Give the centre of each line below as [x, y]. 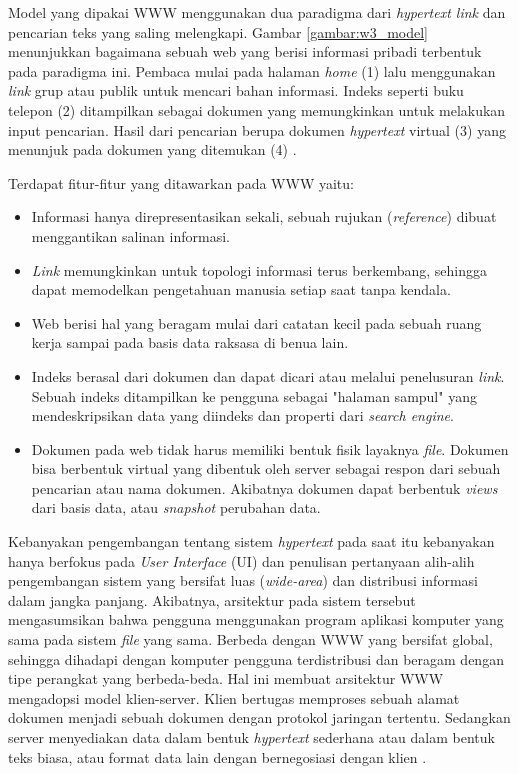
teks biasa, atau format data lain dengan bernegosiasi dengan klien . [217, 756]
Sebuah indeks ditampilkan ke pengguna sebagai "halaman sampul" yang [254, 395]
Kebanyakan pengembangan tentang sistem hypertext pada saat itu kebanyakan [251, 541]
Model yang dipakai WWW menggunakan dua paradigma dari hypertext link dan [257, 12]
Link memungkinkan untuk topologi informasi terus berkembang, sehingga [259, 269]
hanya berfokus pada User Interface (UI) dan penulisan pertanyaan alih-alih [241, 560]
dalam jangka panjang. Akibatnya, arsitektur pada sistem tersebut [212, 599]
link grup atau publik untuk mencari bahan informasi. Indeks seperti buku [236, 90]
